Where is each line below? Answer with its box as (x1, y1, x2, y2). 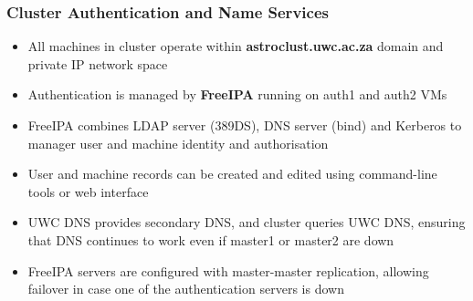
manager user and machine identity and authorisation (27, 133, 329, 152)
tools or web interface (27, 182, 149, 201)
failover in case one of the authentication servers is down (27, 279, 344, 298)
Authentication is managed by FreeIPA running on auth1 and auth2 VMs (27, 85, 447, 104)
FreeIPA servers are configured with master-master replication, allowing (27, 261, 429, 280)
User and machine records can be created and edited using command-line (27, 164, 437, 183)
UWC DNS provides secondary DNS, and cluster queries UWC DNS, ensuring (27, 213, 466, 232)
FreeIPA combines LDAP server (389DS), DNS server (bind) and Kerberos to (27, 116, 462, 134)
